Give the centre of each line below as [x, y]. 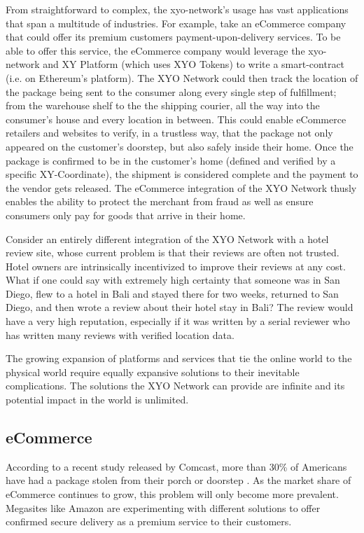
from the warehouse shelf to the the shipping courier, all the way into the [163, 105]
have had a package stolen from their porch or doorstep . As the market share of [178, 480]
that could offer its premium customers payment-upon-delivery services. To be [173, 37]
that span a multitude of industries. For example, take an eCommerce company [176, 23]
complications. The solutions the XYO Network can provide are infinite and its [175, 386]
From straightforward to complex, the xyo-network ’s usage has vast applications [177, 9]
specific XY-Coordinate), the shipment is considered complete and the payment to [182, 174]
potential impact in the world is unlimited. [97, 400]
